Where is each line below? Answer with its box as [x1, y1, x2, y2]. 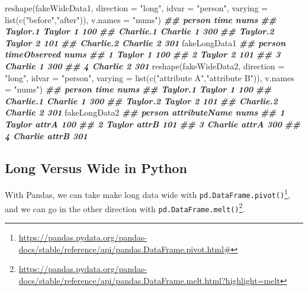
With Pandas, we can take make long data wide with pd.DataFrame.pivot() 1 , [5, 187, 290, 200]
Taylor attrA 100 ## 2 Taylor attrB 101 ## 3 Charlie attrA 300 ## [5, 117, 301, 130]
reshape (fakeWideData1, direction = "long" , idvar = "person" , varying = [5, 2, 268, 14]
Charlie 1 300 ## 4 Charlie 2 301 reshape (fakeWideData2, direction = [5, 59, 285, 72]
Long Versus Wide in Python [5, 158, 187, 177]
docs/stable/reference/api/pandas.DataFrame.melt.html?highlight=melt [18, 274, 280, 286]
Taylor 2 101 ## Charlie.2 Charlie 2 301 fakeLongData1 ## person [5, 36, 286, 49]
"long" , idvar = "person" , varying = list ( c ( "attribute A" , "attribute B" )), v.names [5, 71, 294, 84]
